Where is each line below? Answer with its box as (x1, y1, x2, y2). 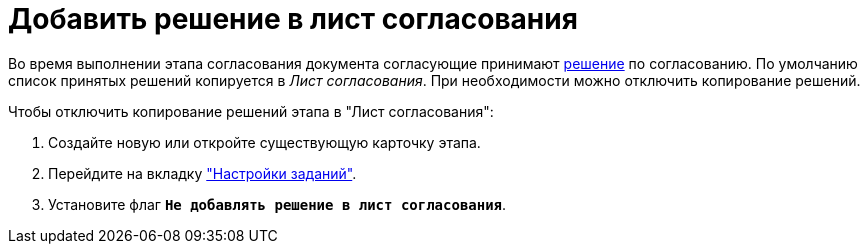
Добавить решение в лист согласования (8, 2, 578, 36)
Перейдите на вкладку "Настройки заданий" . (48, 164, 357, 182)
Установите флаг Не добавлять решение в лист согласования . (48, 195, 507, 213)
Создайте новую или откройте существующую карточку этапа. (48, 133, 481, 151)
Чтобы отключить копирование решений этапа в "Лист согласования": (8, 102, 494, 120)
